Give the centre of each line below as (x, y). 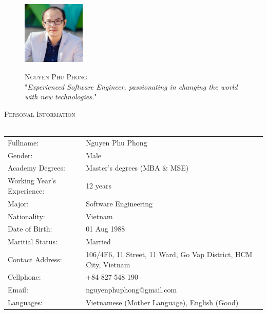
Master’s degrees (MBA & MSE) (137, 168)
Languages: (25, 302)
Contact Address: (35, 259)
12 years (99, 186)
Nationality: (26, 216)
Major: (18, 203)
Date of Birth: (30, 229)
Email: (18, 290)
